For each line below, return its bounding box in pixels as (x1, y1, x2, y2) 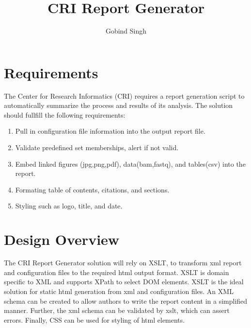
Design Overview (4, 229, 120, 249)
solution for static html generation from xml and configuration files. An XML (4, 286, 234, 296)
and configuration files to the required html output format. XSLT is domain (4, 267, 229, 277)
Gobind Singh (105, 26, 147, 36)
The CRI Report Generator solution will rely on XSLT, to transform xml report (4, 258, 242, 268)
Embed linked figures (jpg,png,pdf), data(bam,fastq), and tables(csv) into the (15, 158, 246, 169)
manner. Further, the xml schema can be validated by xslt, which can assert (4, 305, 230, 315)
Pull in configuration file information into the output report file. (15, 126, 205, 136)
